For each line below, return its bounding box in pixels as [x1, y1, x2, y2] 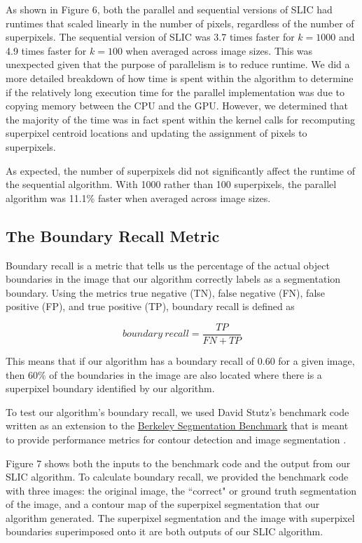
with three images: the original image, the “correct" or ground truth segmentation [6, 483, 357, 497]
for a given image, [278, 353, 355, 368]
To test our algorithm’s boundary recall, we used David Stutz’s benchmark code [6, 404, 349, 419]
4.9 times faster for [6, 43, 87, 58]
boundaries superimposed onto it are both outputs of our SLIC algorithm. [6, 524, 323, 539]
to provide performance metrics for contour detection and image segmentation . [6, 431, 347, 446]
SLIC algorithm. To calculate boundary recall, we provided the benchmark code [6, 469, 349, 484]
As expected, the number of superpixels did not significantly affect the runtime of [6, 163, 355, 177]
